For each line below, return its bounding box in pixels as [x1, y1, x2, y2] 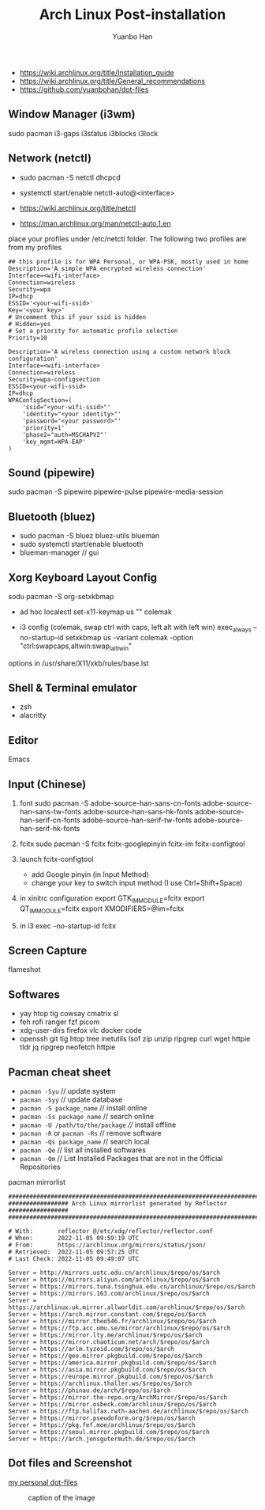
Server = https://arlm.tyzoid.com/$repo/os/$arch [8, 1345, 175, 1353]
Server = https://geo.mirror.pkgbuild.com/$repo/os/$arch [8, 1352, 203, 1360]
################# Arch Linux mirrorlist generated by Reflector [8, 1200, 227, 1208]
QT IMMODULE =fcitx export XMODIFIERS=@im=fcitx [19, 904, 185, 915]
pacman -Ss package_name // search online [19, 1112, 155, 1121]
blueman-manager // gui [19, 548, 99, 557]
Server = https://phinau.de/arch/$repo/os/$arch [8, 1387, 171, 1394]
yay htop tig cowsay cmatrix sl [19, 1009, 119, 1019]
